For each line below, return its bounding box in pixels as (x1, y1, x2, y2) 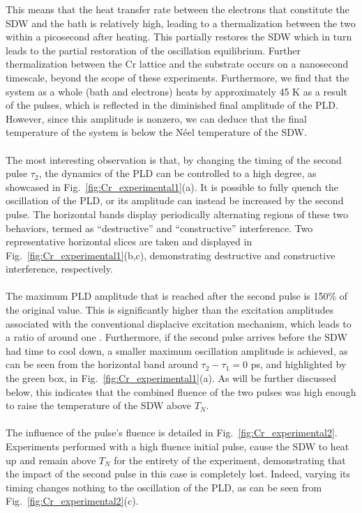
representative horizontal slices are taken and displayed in (6, 234, 252, 249)
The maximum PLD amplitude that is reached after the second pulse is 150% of (6, 289, 348, 303)
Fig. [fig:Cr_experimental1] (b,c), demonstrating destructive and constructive (6, 247, 335, 262)
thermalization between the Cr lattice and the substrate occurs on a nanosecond (6, 56, 349, 71)
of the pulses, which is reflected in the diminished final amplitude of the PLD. (6, 98, 338, 112)
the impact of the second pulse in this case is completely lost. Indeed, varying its (6, 466, 351, 481)
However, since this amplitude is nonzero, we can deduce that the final (6, 111, 307, 125)
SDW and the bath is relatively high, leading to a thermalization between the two (6, 15, 356, 30)
